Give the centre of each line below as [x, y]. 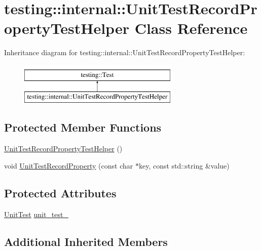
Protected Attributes [60, 193]
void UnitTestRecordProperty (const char [69, 165]
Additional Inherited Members [86, 241]
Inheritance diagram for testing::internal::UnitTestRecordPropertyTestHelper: [125, 52]
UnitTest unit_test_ [36, 214]
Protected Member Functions [83, 127]
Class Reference [191, 28]
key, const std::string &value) [184, 165]
